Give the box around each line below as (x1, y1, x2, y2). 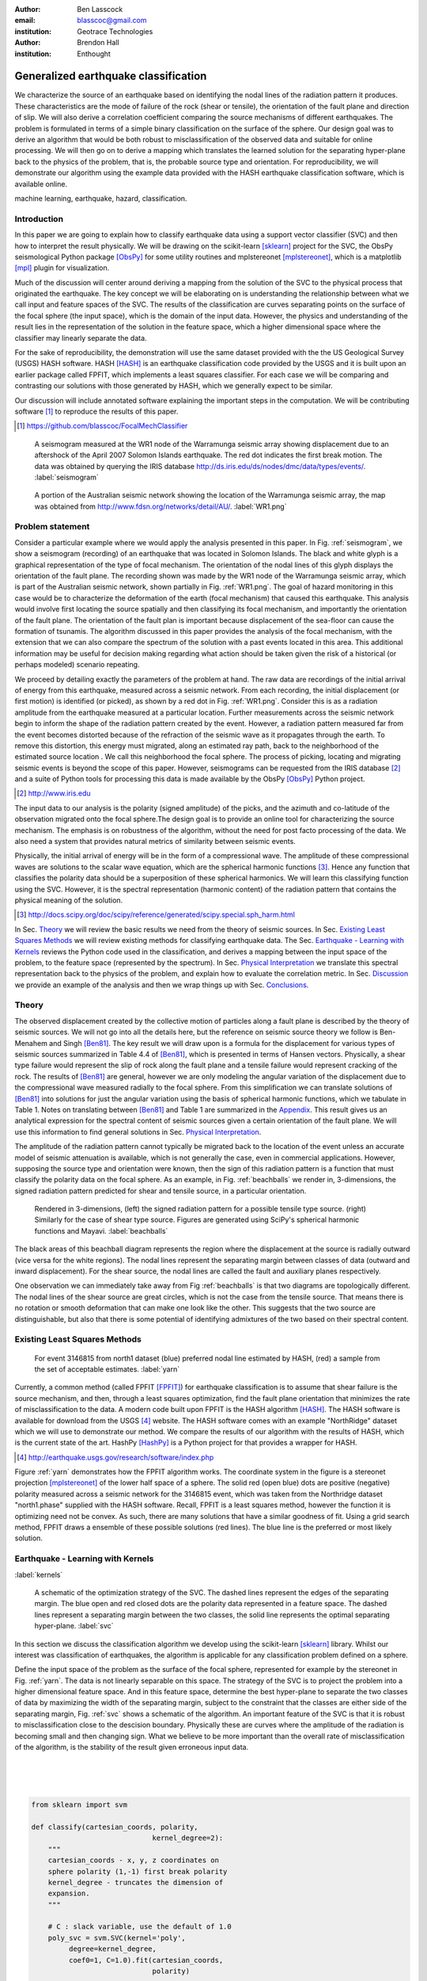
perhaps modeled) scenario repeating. (14, 660, 140, 670)
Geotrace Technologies (77, 26, 153, 36)
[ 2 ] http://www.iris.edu (17, 788, 91, 798)
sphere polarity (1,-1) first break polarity (47, 1867, 228, 1876)
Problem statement (14, 521, 90, 532)
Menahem (14, 1038, 47, 1048)
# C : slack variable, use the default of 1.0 (47, 1922, 232, 1931)
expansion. (47, 1889, 90, 1898)
